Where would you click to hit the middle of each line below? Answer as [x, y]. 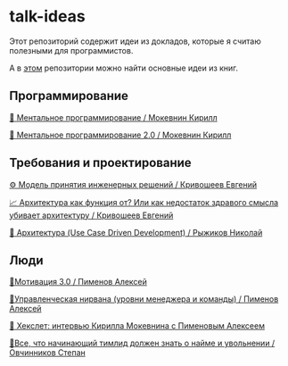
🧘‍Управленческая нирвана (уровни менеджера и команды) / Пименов [144, 299]
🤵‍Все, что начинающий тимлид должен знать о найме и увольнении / [142, 343]
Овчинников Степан [48, 353]
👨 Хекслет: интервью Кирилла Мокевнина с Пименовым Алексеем [137, 326]
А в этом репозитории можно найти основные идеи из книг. [124, 68]
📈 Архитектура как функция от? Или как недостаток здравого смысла [144, 202]
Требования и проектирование [100, 163]
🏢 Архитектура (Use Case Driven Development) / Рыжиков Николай [136, 232]
